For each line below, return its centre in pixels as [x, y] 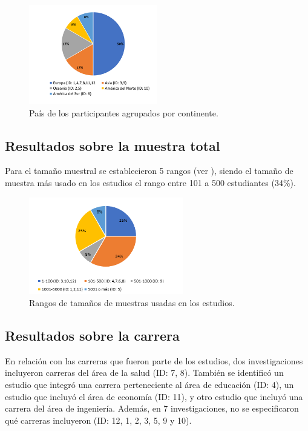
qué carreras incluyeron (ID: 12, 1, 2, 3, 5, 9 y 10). [98, 420]
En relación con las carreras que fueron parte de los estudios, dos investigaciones [154, 360]
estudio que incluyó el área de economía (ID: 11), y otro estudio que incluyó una [154, 396]
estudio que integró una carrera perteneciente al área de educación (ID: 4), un [149, 385]
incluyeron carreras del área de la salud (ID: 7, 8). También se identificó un [144, 373]
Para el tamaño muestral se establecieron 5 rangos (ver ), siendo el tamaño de [149, 171]
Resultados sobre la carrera [92, 336]
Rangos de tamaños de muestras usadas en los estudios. [132, 303]
